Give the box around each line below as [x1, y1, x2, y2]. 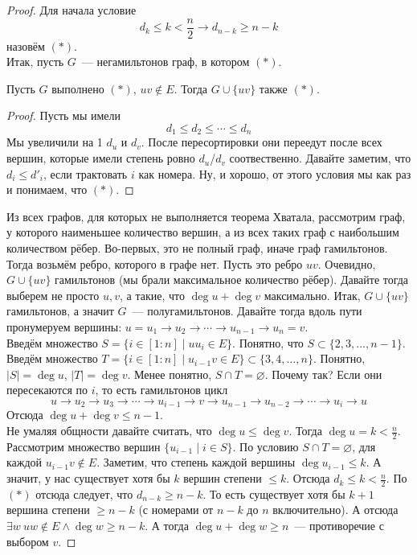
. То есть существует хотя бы [202, 485, 345, 502]
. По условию [232, 438, 299, 454]
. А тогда [145, 517, 189, 534]
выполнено [51, 80, 104, 97]
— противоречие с [294, 517, 384, 534]
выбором [6, 532, 49, 549]
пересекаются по [6, 381, 88, 398]
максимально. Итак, [264, 286, 361, 303]
